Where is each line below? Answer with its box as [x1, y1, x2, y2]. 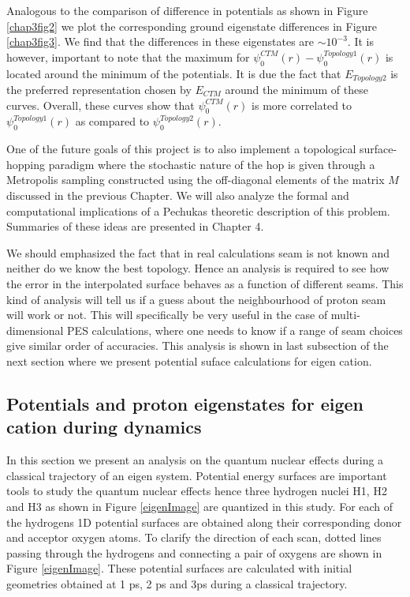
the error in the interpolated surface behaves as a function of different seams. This [6, 275, 404, 291]
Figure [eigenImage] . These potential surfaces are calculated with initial [6, 560, 352, 576]
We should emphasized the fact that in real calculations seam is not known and [6, 244, 390, 261]
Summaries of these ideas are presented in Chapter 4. [6, 218, 264, 235]
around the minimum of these [225, 81, 368, 98]
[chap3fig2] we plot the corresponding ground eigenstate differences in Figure [6, 17, 378, 34]
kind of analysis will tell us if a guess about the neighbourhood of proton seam [6, 291, 386, 307]
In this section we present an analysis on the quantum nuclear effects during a [6, 452, 384, 468]
